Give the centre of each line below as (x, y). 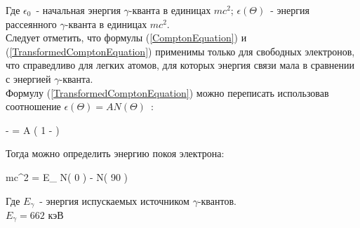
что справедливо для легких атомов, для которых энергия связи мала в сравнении (180, 65)
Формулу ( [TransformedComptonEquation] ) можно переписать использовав (167, 92)
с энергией (28, 78)
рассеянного (31, 24)
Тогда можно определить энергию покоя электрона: (115, 153)
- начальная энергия (78, 10)
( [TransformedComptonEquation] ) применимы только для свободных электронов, (180, 51)
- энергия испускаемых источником (114, 200)
